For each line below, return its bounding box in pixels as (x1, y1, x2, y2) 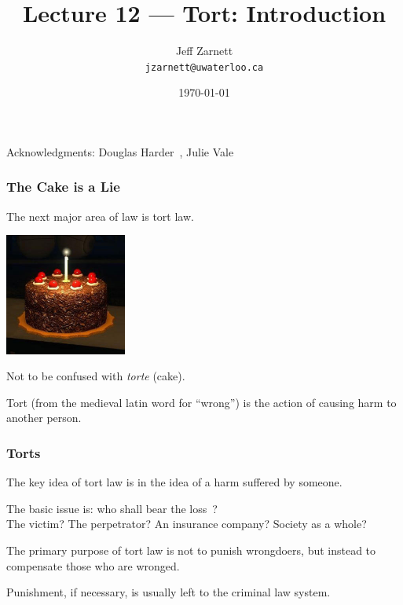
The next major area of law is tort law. (6, 207, 194, 224)
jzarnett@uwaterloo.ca (145, 61, 264, 73)
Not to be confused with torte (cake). (6, 368, 185, 384)
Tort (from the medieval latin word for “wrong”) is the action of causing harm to (6, 394, 397, 410)
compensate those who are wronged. (6, 557, 180, 574)
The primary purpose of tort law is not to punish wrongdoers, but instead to (6, 541, 376, 558)
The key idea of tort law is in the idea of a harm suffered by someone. (6, 474, 343, 490)
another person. (6, 409, 82, 426)
